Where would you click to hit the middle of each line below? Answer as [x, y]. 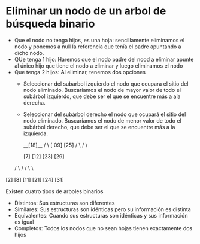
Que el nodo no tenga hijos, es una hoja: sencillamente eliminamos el [99, 40]
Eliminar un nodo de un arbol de [86, 11]
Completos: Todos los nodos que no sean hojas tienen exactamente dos [103, 228]
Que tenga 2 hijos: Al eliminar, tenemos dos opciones [80, 72]
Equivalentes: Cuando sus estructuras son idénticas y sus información [101, 215]
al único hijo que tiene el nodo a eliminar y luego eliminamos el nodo [99, 65]
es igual [24, 222]
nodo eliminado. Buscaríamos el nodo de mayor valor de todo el [102, 90]
